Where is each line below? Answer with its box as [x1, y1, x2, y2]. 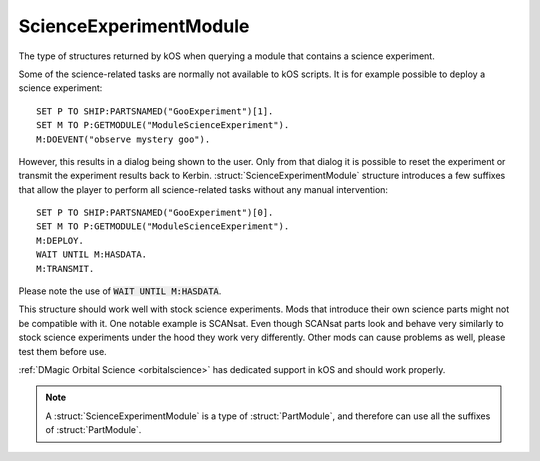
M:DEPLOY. [36, 235, 84, 246]
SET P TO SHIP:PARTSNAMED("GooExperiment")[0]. [36, 207, 274, 219]
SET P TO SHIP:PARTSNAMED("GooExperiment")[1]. [36, 105, 274, 117]
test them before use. [18, 345, 107, 357]
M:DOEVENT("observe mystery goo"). [36, 133, 211, 145]
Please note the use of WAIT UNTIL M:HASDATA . [18, 285, 222, 297]
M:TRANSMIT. [36, 263, 95, 274]
